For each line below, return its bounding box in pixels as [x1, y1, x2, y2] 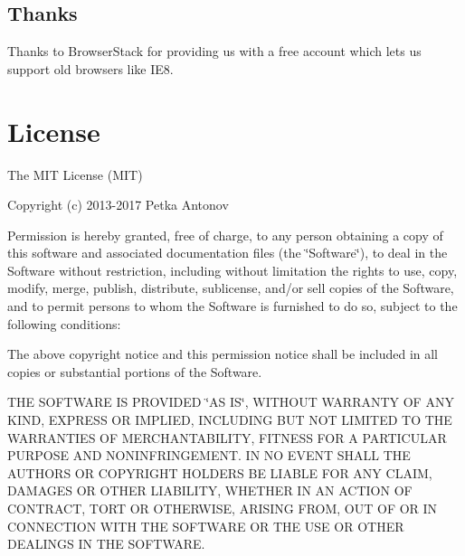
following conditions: [7, 314, 121, 333]
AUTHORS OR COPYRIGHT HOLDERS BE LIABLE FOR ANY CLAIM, [7, 463, 432, 482]
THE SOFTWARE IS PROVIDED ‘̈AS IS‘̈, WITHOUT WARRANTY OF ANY [7, 392, 454, 411]
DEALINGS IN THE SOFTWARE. [7, 534, 205, 553]
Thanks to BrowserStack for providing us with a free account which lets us [7, 42, 422, 61]
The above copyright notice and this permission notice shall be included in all [7, 344, 439, 363]
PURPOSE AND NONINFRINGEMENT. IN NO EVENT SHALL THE [7, 446, 411, 465]
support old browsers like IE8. [7, 59, 174, 78]
